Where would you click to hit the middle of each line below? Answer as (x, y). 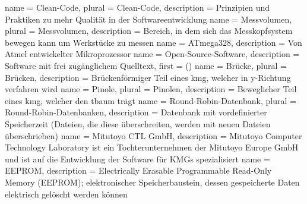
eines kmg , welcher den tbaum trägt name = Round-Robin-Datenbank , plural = (151, 100)
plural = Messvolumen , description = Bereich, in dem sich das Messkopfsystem (149, 31)
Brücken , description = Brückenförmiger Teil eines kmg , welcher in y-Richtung (148, 77)
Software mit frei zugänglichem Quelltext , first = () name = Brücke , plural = (146, 65)
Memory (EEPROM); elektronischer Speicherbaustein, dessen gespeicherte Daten (152, 182)
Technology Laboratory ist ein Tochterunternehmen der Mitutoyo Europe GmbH (152, 147)
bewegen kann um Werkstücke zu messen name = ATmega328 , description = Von (153, 42)
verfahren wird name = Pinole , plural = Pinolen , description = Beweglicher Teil (151, 89)
